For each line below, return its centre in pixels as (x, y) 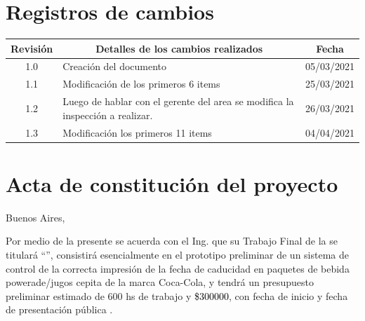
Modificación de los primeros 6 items (141, 84)
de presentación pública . (59, 309)
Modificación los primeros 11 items (137, 132)
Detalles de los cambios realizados (179, 48)
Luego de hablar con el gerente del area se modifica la (178, 101)
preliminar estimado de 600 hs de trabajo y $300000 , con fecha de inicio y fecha (177, 295)
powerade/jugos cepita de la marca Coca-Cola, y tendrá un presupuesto (160, 282)
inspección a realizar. (108, 115)
